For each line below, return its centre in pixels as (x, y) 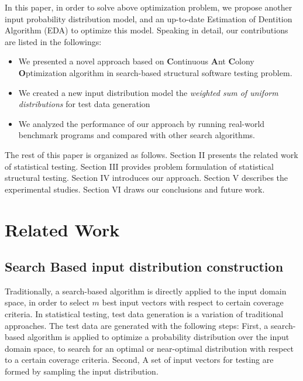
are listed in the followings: (53, 41)
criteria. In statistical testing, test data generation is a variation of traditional (144, 314)
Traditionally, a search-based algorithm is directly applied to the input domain (146, 291)
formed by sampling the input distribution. (82, 371)
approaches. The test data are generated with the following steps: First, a (137, 325)
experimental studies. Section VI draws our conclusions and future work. (135, 189)
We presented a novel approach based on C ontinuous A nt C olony (136, 61)
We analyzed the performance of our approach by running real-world (142, 123)
